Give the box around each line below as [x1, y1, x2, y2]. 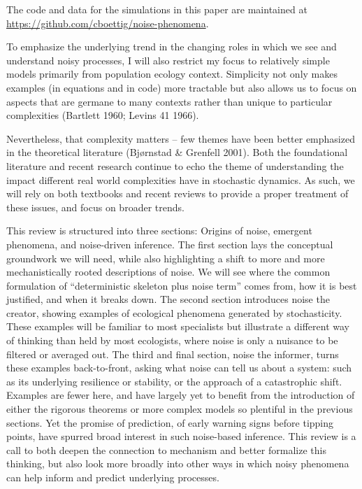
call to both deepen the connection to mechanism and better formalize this [6, 442, 326, 457]
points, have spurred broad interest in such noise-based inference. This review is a [6, 429, 356, 444]
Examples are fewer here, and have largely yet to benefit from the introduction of [6, 388, 355, 402]
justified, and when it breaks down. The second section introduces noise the [6, 292, 330, 306]
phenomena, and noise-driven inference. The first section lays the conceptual [6, 236, 333, 251]
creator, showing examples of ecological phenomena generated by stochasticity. [6, 305, 342, 320]
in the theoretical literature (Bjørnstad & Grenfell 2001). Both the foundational [6, 145, 348, 160]
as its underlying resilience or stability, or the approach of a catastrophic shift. [6, 374, 342, 388]
